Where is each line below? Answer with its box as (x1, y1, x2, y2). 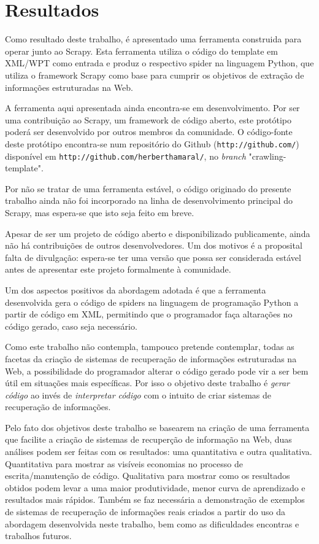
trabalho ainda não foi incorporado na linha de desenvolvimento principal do (5, 194, 293, 207)
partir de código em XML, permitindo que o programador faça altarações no (5, 308, 293, 321)
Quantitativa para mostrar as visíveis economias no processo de (5, 457, 243, 470)
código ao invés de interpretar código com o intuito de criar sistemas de (5, 388, 271, 401)
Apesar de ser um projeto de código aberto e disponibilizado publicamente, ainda (5, 227, 310, 239)
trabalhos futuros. (5, 529, 72, 542)
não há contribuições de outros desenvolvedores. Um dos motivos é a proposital (5, 239, 302, 252)
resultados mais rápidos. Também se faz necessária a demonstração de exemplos (5, 493, 305, 506)
